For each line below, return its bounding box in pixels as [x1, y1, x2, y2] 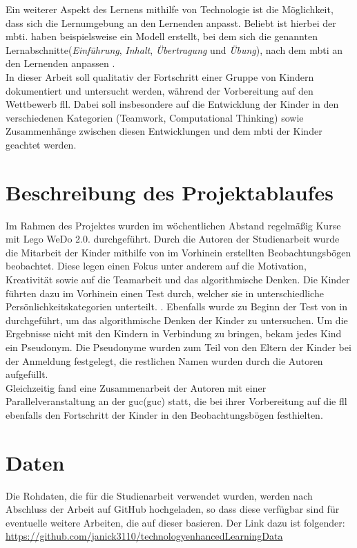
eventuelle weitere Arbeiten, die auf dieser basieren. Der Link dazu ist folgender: [6, 515, 345, 529]
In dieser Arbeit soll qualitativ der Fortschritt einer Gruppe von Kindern [6, 69, 314, 84]
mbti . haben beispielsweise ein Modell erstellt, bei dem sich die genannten [6, 29, 318, 44]
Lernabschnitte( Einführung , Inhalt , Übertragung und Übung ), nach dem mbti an [6, 42, 343, 57]
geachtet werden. [6, 137, 77, 151]
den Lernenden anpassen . [6, 56, 115, 70]
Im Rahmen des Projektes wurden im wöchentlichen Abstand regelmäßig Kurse [6, 218, 341, 232]
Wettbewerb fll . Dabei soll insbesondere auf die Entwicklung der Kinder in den [6, 97, 339, 111]
